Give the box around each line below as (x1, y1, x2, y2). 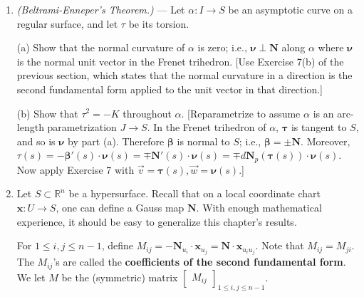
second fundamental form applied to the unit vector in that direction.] (16, 81, 323, 96)
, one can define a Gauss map (56, 199, 184, 214)
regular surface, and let (16, 16, 118, 31)
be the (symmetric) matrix (61, 269, 178, 284)
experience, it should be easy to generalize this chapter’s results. (16, 214, 297, 229)
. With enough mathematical (196, 199, 322, 214)
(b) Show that (16, 105, 78, 120)
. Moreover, (301, 133, 350, 148)
